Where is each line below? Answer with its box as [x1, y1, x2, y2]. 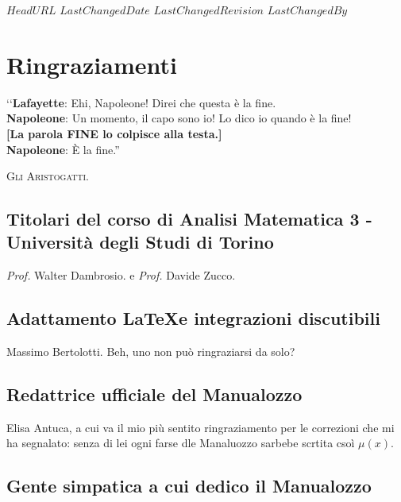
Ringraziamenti [6, 48, 177, 80]
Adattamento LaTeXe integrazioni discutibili [6, 306, 380, 330]
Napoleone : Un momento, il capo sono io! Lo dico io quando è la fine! [6, 110, 352, 126]
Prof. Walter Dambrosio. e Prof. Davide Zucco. [6, 267, 236, 284]
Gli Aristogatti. [6, 168, 90, 184]
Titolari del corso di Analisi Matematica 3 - [6, 207, 372, 231]
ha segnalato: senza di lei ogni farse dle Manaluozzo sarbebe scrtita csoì [6, 434, 355, 451]
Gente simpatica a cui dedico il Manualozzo [6, 473, 372, 498]
